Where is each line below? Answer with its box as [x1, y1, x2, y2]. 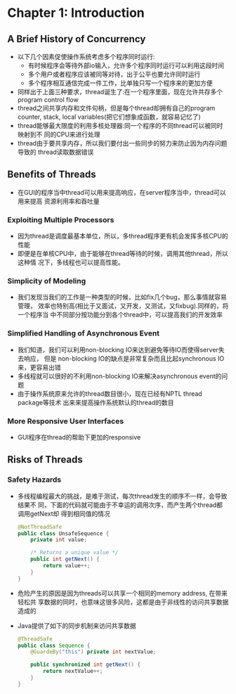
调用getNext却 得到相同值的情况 [17, 509, 110, 518]
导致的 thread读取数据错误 [17, 148, 94, 156]
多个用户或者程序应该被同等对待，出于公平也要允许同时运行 [27, 70, 201, 78]
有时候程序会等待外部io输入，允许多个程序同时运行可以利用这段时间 [27, 61, 225, 70]
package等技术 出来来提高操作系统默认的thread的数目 [17, 398, 174, 406]
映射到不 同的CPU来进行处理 [17, 130, 100, 139]
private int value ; [30, 536, 88, 544]
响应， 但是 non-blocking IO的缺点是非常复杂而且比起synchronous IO [23, 354, 225, 363]
